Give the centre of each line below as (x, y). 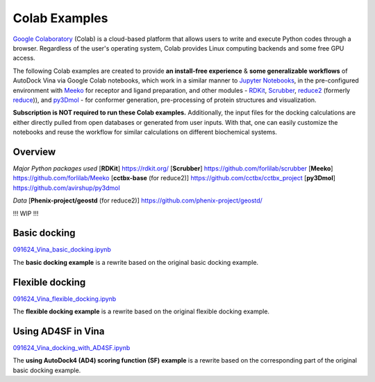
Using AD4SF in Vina (59, 331)
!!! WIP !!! (26, 213)
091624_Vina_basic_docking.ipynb (62, 250)
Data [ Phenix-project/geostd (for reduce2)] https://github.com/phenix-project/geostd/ (138, 200)
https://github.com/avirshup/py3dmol (67, 188)
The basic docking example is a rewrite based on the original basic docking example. (136, 262)
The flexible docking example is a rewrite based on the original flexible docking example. (141, 311)
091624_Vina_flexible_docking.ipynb (65, 299)
